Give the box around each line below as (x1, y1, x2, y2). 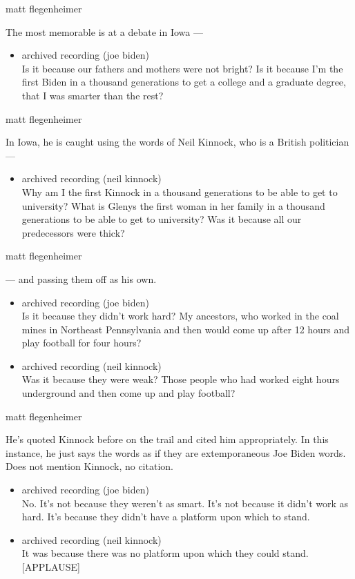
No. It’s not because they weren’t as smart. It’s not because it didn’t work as (21, 495, 349, 510)
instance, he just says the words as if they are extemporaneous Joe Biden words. (6, 445, 346, 460)
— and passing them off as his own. (6, 271, 157, 286)
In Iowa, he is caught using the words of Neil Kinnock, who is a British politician (6, 135, 349, 149)
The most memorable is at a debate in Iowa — (6, 24, 203, 39)
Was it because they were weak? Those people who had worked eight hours (21, 372, 340, 386)
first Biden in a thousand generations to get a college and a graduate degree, (21, 75, 346, 89)
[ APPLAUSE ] (21, 560, 80, 573)
